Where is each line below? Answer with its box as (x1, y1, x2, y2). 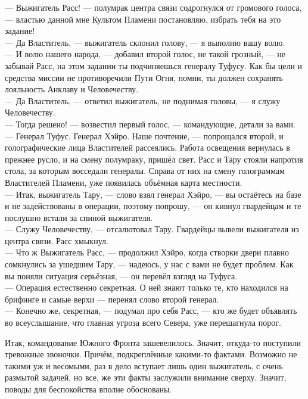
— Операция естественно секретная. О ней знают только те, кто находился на (5, 281, 288, 294)
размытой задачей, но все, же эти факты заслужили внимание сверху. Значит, (5, 371, 287, 384)
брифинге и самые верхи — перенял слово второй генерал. (5, 292, 219, 305)
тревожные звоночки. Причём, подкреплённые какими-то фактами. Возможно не (5, 348, 297, 360)
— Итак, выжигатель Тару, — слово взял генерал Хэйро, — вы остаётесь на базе (5, 188, 301, 200)
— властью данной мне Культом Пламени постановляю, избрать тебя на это (5, 13, 281, 25)
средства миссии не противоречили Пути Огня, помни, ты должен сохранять (5, 71, 283, 83)
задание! (5, 24, 35, 37)
